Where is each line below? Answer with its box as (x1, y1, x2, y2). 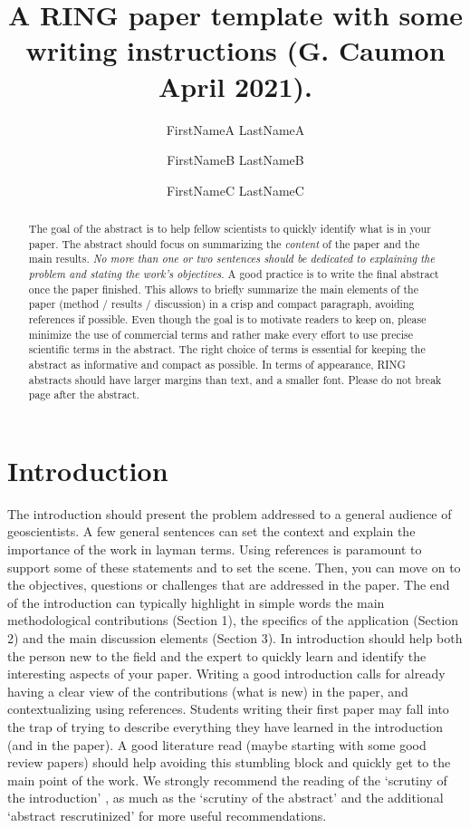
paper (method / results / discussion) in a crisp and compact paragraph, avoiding (28, 296, 415, 312)
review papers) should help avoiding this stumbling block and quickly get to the (7, 753, 451, 772)
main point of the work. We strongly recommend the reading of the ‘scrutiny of (7, 770, 447, 789)
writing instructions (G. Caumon (25, 32, 446, 69)
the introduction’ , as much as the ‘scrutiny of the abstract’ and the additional (7, 788, 444, 807)
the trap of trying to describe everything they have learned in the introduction (7, 717, 444, 737)
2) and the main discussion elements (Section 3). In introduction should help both (7, 629, 463, 648)
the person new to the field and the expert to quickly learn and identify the (7, 646, 427, 665)
